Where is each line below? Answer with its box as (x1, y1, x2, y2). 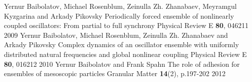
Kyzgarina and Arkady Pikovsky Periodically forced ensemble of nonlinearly (4, 10, 234, 21)
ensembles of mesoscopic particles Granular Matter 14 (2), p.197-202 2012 (4, 68, 226, 79)
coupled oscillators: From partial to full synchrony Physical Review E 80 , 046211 (4, 20, 249, 30)
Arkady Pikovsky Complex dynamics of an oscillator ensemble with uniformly (4, 39, 239, 50)
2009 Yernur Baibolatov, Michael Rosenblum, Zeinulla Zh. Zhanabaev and (4, 29, 228, 40)
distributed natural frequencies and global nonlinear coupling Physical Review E (4, 49, 247, 59)
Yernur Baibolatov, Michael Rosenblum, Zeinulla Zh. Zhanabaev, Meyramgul (4, 1, 237, 11)
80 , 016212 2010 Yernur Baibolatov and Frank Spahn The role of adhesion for (4, 58, 240, 69)
